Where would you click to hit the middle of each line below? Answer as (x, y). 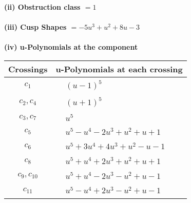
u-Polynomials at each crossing (119, 69)
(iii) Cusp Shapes (35, 27)
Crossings (28, 69)
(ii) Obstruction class (42, 7)
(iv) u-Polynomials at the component (71, 47)
